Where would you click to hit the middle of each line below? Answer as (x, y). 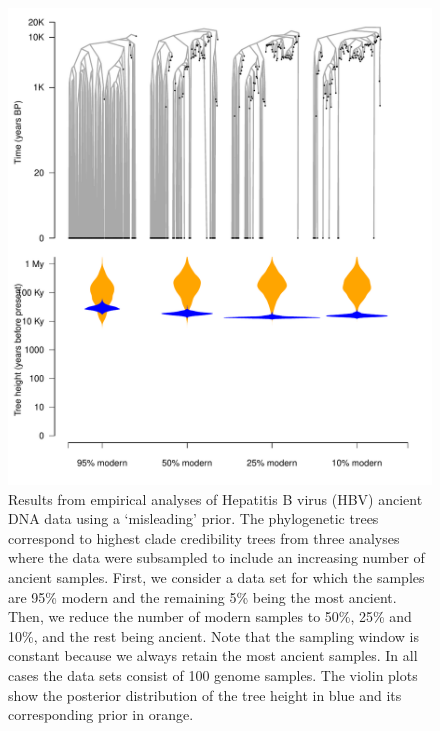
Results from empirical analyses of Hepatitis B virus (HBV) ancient (215, 498)
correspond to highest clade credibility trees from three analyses (204, 537)
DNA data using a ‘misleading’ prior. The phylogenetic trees (193, 518)
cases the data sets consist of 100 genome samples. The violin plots (213, 675)
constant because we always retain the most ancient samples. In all (213, 655)
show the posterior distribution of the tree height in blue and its (205, 694)
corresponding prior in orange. (101, 714)
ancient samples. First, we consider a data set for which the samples (216, 577)
